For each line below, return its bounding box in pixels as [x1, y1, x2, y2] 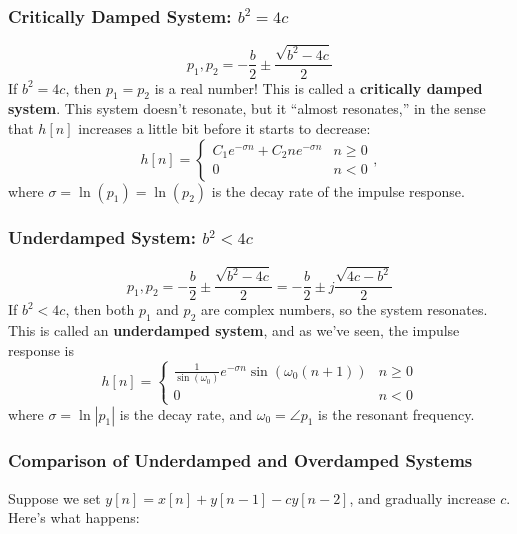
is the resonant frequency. [318, 403, 475, 424]
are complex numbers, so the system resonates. [200, 299, 488, 320]
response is [8, 339, 74, 360]
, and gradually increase [349, 487, 496, 508]
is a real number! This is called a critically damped [154, 77, 483, 98]
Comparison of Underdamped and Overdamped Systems [8, 448, 473, 473]
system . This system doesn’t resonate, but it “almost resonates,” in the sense [8, 98, 486, 119]
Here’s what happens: [8, 507, 140, 528]
